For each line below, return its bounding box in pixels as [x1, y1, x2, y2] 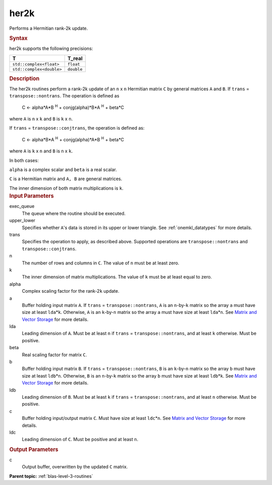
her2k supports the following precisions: [9, 45, 93, 51]
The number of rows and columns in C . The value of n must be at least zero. [22, 260, 180, 266]
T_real [67, 55, 83, 62]
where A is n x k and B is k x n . [9, 116, 73, 122]
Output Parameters [9, 446, 58, 453]
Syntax [9, 34, 28, 41]
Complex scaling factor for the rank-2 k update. [22, 288, 119, 294]
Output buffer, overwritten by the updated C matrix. [22, 464, 128, 470]
